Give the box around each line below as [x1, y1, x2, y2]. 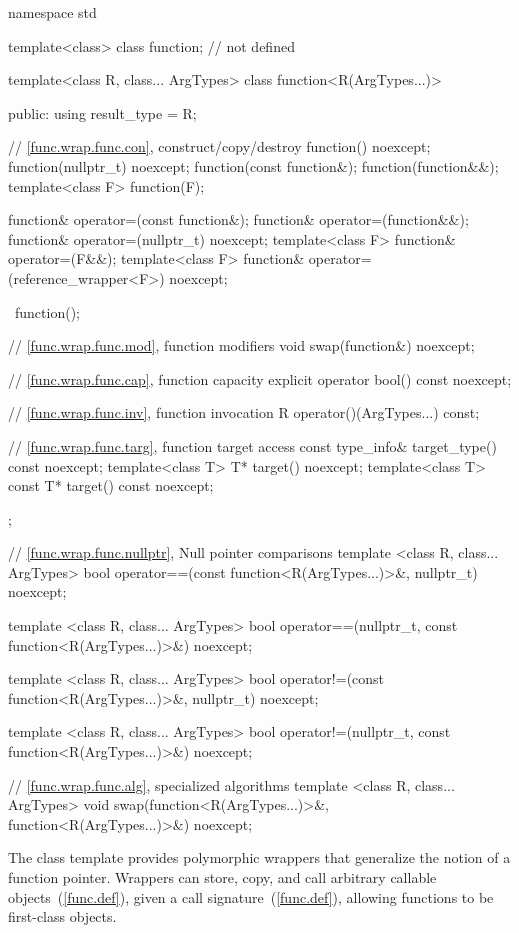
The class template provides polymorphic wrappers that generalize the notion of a [8, 847, 511, 868]
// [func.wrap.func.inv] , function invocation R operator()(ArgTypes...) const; [8, 402, 480, 423]
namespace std [8, 2, 97, 22]
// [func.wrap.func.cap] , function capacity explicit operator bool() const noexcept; [8, 368, 512, 389]
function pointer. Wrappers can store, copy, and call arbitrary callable [8, 867, 437, 887]
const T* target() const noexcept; [8, 475, 214, 496]
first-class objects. [8, 906, 117, 927]
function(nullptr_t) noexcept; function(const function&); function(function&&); [8, 155, 499, 176]
